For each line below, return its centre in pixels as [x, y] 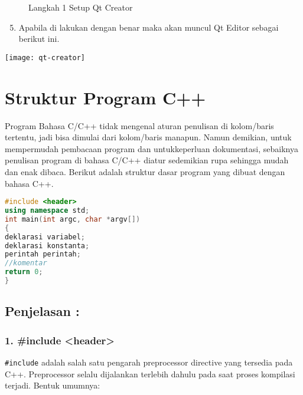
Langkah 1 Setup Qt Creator [81, 7]
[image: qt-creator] [45, 57]
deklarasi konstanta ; [47, 246]
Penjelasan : [42, 311]
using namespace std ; [47, 210]
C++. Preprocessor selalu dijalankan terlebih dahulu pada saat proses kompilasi [150, 373]
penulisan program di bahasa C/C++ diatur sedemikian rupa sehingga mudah [147, 160]
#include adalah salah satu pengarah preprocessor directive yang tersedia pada [149, 362]
